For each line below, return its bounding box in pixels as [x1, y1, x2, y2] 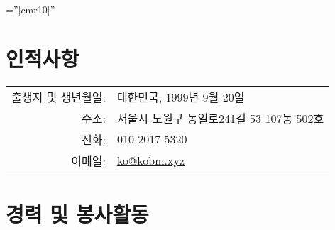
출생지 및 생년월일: [11, 88, 106, 105]
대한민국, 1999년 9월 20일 [116, 88, 245, 105]
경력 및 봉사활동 [6, 199, 149, 228]
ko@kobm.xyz [116, 152, 185, 169]
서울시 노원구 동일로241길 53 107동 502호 [116, 109, 324, 126]
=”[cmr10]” [6, 2, 55, 16]
